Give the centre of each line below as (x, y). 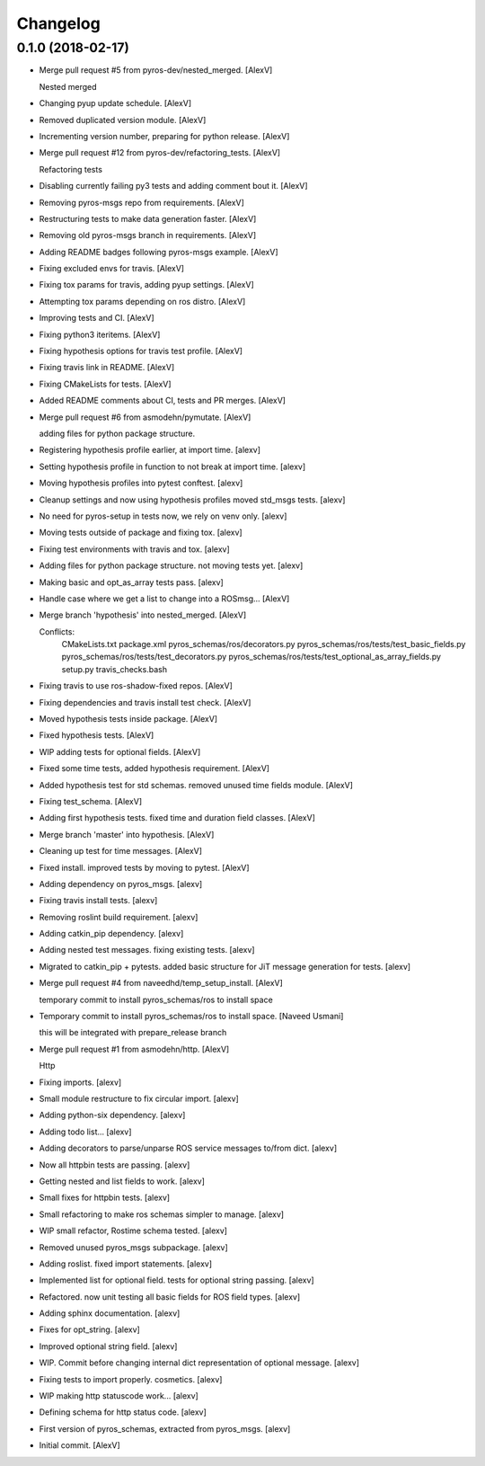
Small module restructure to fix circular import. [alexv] (139, 1098)
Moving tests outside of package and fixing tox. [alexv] (141, 533)
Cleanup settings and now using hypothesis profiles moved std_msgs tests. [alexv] (192, 500)
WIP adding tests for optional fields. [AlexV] (120, 751)
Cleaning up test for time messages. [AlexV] (120, 851)
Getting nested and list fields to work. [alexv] (122, 1181)
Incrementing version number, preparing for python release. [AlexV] (164, 136)
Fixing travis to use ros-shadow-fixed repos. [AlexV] (136, 686)
